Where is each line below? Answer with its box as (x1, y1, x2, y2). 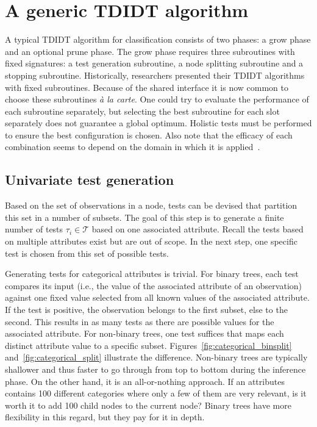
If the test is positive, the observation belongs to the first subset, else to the (5, 303, 288, 316)
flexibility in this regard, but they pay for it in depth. (5, 411, 205, 423)
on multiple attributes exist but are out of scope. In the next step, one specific (5, 235, 297, 248)
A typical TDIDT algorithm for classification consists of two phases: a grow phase (5, 33, 311, 46)
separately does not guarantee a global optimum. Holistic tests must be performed (5, 117, 312, 129)
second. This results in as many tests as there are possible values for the (5, 315, 274, 328)
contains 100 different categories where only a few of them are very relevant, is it (5, 387, 307, 400)
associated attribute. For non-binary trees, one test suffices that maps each (5, 327, 284, 340)
